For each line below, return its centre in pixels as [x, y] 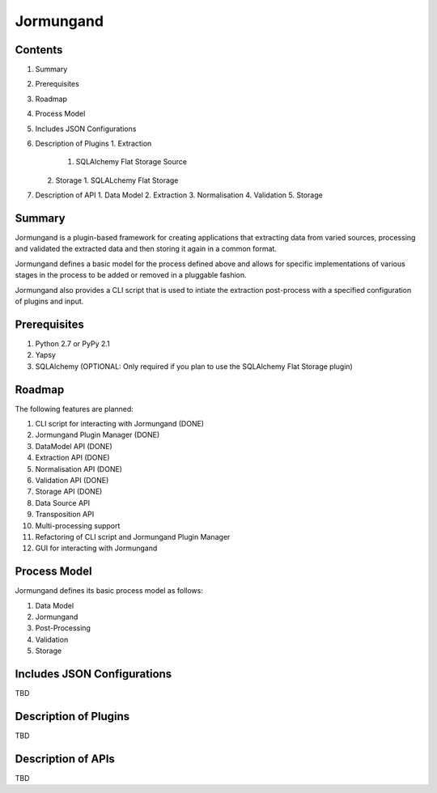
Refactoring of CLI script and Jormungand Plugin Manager [133, 536]
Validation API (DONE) [72, 480]
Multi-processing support [78, 525]
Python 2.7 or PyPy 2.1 [72, 343]
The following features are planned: [74, 409]
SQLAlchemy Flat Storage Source [132, 162]
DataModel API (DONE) [74, 446]
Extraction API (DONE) [72, 458]
